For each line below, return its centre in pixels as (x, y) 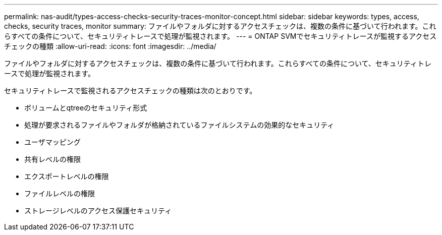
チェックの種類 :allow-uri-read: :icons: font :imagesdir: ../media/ (110, 46)
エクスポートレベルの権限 (67, 176)
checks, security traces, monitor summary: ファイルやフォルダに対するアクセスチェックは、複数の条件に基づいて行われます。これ (220, 26)
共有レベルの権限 (52, 159)
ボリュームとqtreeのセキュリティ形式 (86, 108)
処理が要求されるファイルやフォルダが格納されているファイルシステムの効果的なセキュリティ (179, 125)
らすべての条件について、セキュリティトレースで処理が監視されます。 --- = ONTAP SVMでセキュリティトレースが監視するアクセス (220, 36)
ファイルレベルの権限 (60, 193)
